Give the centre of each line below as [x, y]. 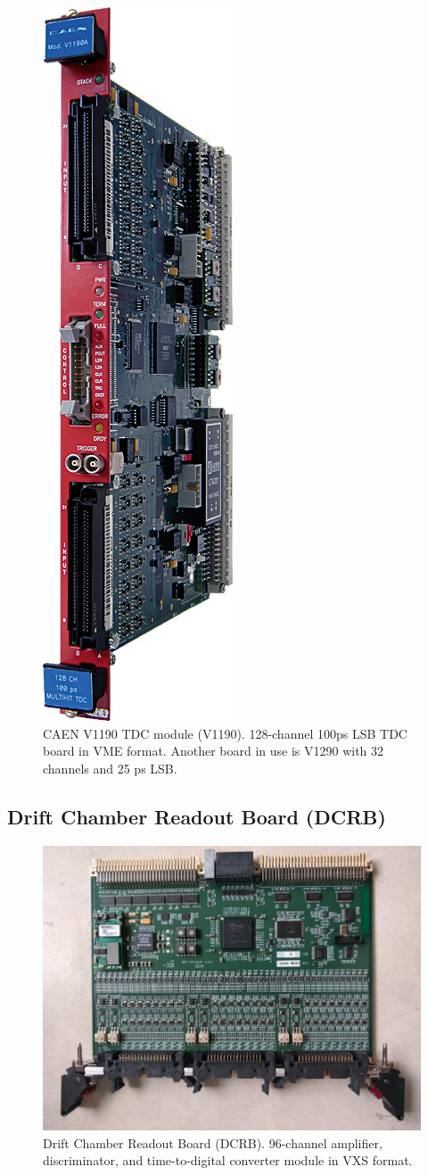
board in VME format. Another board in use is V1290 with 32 [214, 751]
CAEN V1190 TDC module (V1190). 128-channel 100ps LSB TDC [225, 733]
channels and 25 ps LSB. [110, 768]
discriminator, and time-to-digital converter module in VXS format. [228, 1160]
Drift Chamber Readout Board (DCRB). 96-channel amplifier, [213, 1142]
